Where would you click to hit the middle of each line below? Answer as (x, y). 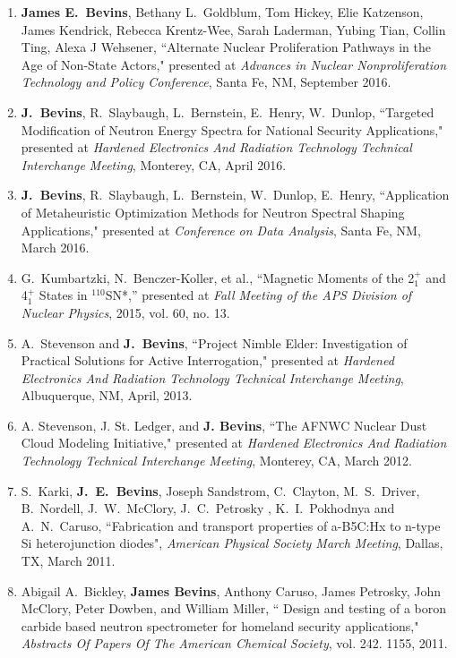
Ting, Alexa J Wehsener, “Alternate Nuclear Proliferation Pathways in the (226, 47)
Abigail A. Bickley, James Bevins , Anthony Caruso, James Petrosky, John (231, 590)
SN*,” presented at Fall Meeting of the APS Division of (258, 295)
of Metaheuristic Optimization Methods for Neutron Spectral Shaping (213, 212)
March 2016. (55, 248)
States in (63, 295)
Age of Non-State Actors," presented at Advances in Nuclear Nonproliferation (234, 64)
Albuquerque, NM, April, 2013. (107, 395)
